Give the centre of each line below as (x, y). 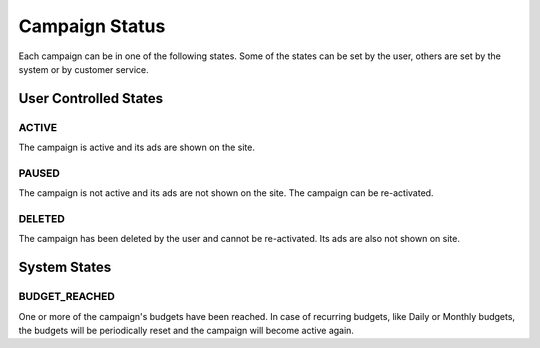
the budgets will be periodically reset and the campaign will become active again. (186, 330)
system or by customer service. (83, 69)
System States (65, 267)
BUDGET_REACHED (66, 297)
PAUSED (39, 173)
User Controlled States (91, 98)
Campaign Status (92, 26)
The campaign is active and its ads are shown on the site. (136, 147)
